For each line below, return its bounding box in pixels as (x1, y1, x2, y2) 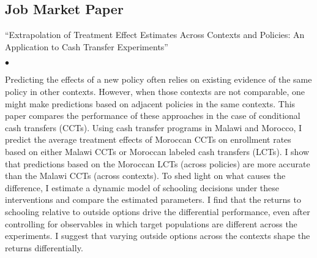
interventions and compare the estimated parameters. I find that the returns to (5, 193, 301, 206)
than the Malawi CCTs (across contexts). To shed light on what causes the (5, 169, 286, 182)
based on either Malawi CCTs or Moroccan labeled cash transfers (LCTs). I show (5, 145, 310, 157)
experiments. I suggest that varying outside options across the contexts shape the (5, 229, 310, 242)
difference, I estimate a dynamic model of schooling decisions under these (5, 181, 280, 194)
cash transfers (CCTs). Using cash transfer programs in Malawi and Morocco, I (5, 121, 302, 134)
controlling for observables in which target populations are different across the (5, 217, 297, 230)
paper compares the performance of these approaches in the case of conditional (5, 109, 300, 122)
